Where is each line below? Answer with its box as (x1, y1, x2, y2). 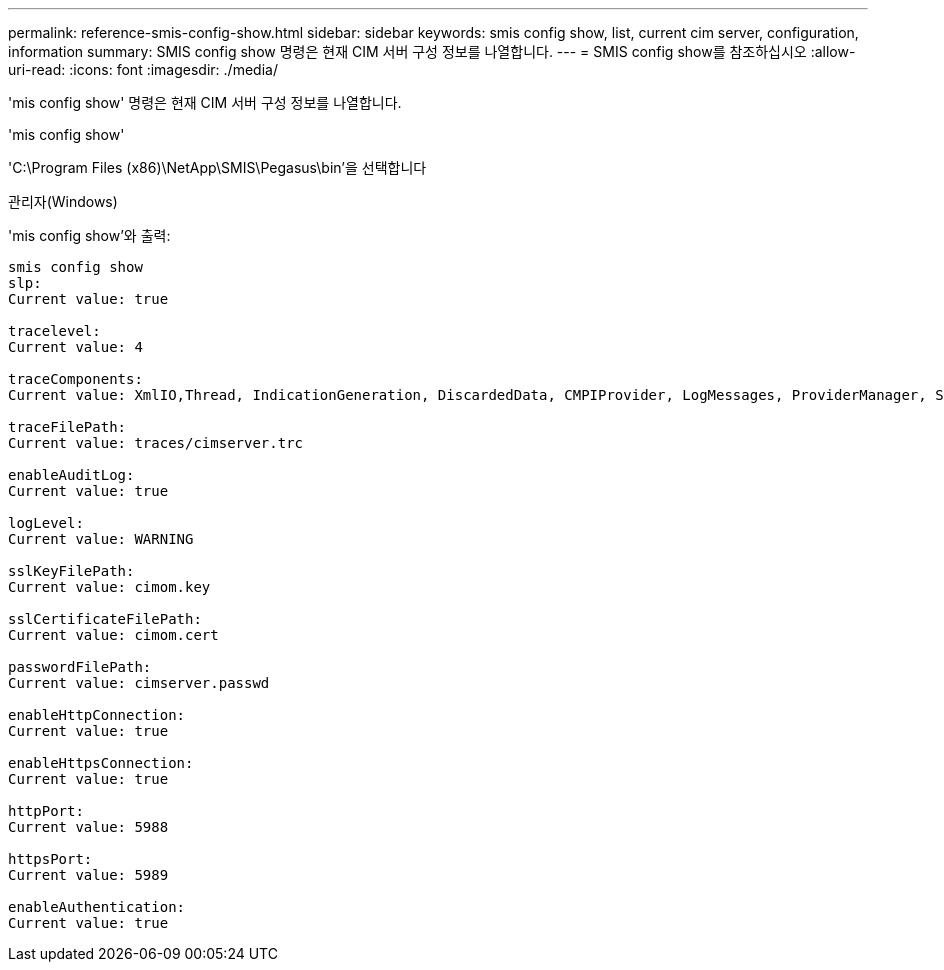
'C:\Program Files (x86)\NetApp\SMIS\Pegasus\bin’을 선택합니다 (8, 159, 427, 176)
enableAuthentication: (8, 899, 186, 915)
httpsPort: (8, 851, 93, 867)
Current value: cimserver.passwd (8, 675, 270, 691)
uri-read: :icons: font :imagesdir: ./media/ (8, 61, 278, 78)
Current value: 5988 (8, 819, 169, 835)
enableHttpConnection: (8, 707, 186, 723)
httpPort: (8, 803, 84, 819)
